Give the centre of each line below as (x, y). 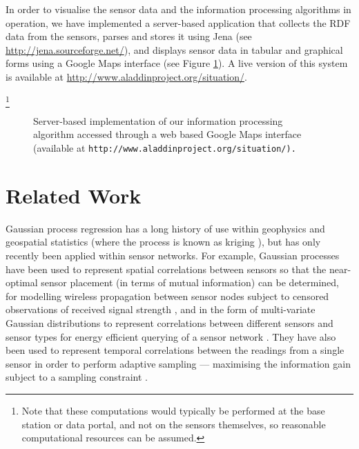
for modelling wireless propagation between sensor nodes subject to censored (167, 296)
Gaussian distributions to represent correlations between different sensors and (169, 323)
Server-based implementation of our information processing (158, 120)
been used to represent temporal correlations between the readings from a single (175, 350)
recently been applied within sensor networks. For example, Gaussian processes (173, 256)
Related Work (74, 195)
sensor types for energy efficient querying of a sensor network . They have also (171, 336)
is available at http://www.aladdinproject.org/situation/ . (126, 76)
